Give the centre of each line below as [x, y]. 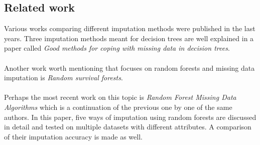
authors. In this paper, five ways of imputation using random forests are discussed [130, 117]
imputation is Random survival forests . [63, 78]
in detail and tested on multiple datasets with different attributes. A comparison [128, 127]
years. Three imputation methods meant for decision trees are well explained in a [129, 38]
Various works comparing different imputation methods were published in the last [130, 28]
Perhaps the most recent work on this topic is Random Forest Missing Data [120, 97]
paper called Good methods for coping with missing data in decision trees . [117, 48]
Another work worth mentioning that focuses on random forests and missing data [129, 67]
